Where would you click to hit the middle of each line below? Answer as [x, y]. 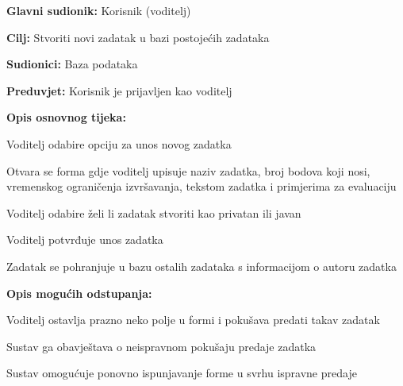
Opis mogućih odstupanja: [79, 293]
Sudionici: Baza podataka [72, 64]
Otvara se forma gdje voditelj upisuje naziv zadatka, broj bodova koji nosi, [188, 170]
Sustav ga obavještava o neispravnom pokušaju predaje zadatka [161, 346]
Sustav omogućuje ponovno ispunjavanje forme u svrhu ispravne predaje [182, 373]
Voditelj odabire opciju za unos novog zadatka [119, 143]
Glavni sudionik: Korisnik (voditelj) [99, 10]
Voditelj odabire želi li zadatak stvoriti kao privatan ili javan [154, 212]
